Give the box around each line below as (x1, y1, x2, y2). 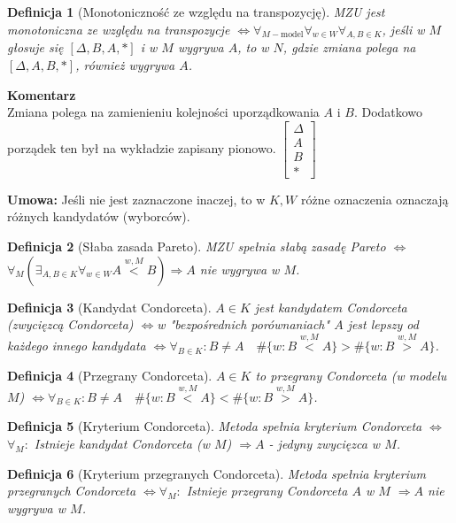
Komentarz (7, 85, 76, 104)
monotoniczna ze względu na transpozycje (7, 19, 230, 38)
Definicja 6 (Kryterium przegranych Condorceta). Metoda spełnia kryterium (7, 464, 426, 482)
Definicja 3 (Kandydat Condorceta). (7, 297, 212, 316)
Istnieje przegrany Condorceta (186, 481, 348, 500)
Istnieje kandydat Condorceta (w (34, 435, 210, 453)
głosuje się (7, 38, 64, 57)
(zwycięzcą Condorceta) (7, 315, 134, 334)
